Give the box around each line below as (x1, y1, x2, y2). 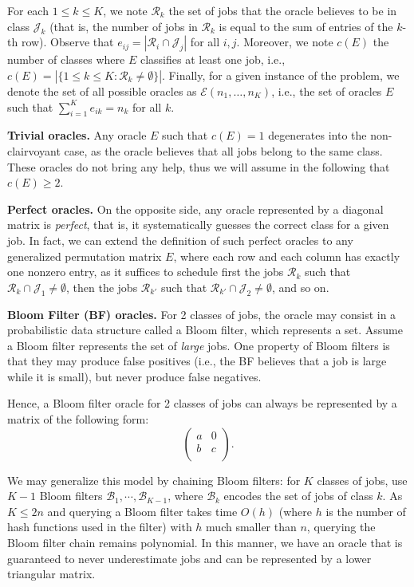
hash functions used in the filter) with (7, 518, 192, 535)
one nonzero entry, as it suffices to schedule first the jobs (7, 263, 284, 280)
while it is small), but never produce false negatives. (7, 368, 262, 384)
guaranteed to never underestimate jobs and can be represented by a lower (7, 550, 372, 566)
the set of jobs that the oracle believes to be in (168, 2, 397, 18)
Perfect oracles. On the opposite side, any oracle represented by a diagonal (7, 200, 384, 217)
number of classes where (7, 51, 125, 68)
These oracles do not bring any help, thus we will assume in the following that (7, 158, 390, 175)
